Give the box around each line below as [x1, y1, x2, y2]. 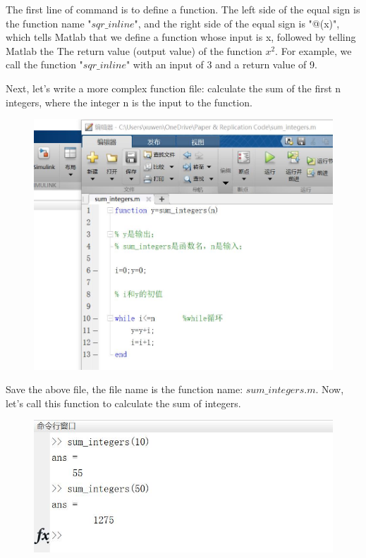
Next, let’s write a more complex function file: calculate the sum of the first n [6, 80, 341, 95]
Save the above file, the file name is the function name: [6, 382, 243, 397]
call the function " [6, 57, 83, 72]
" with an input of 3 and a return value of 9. [126, 57, 317, 72]
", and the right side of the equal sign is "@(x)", [134, 15, 340, 30]
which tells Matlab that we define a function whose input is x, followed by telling [6, 30, 356, 44]
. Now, [315, 382, 344, 397]
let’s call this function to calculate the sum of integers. [6, 395, 241, 410]
